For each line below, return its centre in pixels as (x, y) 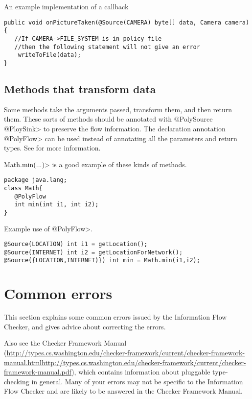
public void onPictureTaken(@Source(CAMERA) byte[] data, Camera (113, 22)
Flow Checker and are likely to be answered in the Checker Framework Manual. (123, 391)
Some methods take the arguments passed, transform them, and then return (118, 109)
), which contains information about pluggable (141, 372)
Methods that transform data (80, 88)
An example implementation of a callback (66, 6)
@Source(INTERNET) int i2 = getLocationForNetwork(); (93, 252)
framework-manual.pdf (38, 372)
